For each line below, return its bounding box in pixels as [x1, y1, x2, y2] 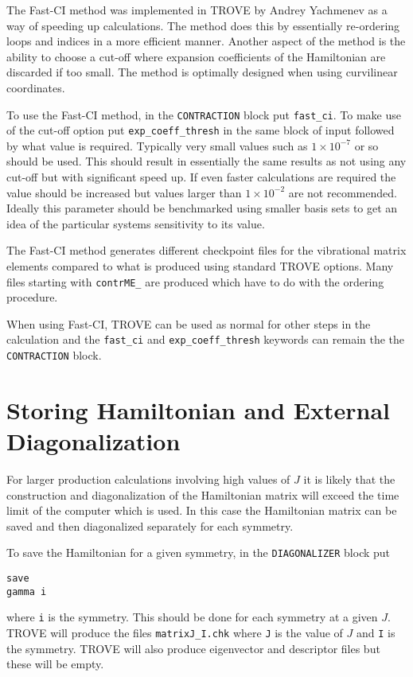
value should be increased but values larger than [6, 184, 242, 200]
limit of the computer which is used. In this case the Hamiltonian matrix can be [6, 502, 397, 519]
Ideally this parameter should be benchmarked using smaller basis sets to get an [6, 200, 398, 216]
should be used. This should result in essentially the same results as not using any [6, 153, 407, 169]
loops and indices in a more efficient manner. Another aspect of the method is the [6, 33, 406, 49]
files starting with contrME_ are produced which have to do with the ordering [6, 273, 384, 290]
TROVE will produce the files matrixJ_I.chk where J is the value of [6, 624, 343, 641]
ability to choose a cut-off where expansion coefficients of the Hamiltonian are [6, 48, 386, 64]
